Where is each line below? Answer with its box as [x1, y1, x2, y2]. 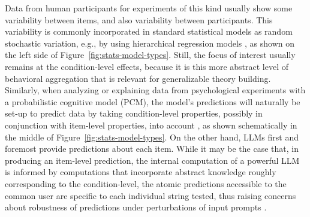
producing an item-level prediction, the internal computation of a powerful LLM [5, 154, 300, 166]
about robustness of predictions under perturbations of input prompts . [5, 201, 267, 213]
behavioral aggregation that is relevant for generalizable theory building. [5, 72, 271, 84]
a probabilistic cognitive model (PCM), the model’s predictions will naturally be [5, 95, 300, 108]
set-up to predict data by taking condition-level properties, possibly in [5, 107, 263, 120]
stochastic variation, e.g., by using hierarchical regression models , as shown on [5, 36, 295, 49]
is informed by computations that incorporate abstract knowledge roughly [5, 166, 276, 178]
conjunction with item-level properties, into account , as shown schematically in [5, 118, 297, 131]
